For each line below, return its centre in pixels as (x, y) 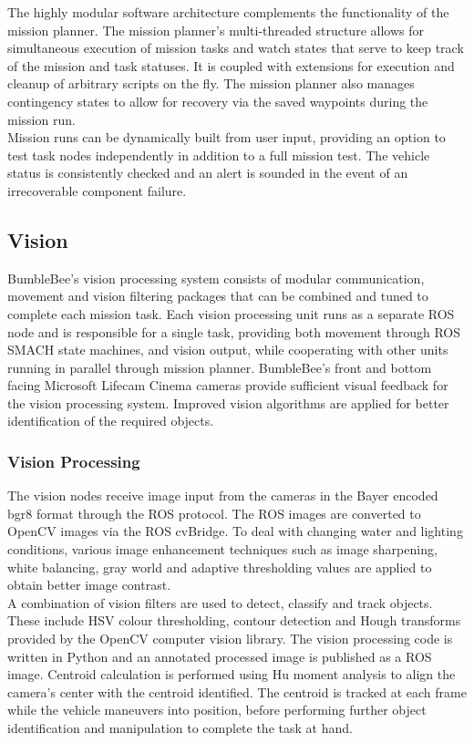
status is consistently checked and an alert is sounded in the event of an (208, 173)
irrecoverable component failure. (97, 190)
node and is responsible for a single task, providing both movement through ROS (234, 331)
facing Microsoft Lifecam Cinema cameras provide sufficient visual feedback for (228, 385)
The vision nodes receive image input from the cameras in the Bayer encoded (223, 495)
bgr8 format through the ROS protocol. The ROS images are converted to (214, 513)
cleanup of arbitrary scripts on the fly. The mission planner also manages (211, 83)
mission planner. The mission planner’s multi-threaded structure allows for (216, 30)
